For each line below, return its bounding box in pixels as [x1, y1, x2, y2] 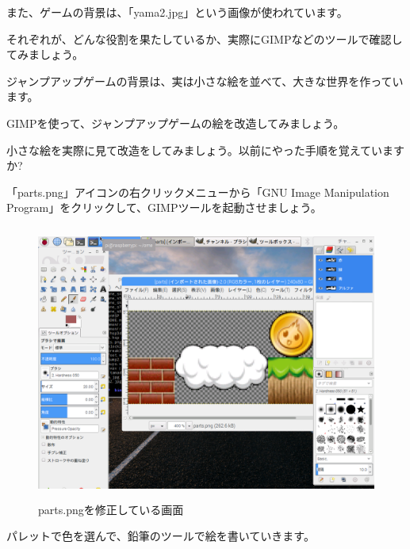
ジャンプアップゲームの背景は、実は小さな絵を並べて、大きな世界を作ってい [6, 72, 404, 89]
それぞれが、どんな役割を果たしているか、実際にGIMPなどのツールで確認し [6, 30, 403, 47]
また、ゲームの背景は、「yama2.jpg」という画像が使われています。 [6, 4, 348, 20]
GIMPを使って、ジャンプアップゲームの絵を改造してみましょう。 [6, 114, 345, 131]
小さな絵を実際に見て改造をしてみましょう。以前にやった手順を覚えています [6, 141, 405, 158]
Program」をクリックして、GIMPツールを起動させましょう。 [6, 199, 322, 216]
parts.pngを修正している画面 [38, 501, 184, 517]
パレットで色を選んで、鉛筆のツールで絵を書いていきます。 [6, 528, 315, 544]
